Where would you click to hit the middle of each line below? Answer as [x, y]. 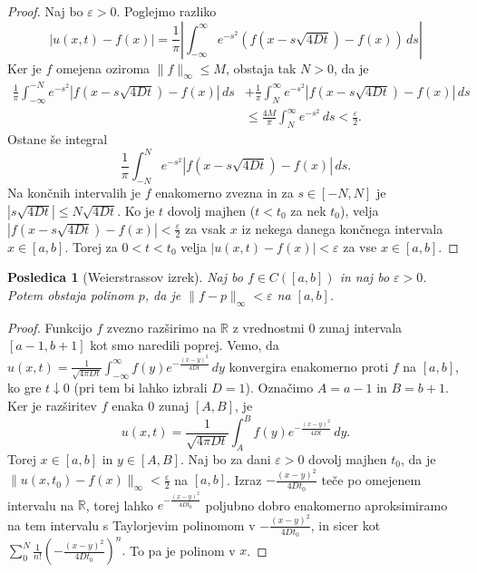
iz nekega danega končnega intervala [342, 228]
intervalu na [41, 505]
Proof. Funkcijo [50, 327]
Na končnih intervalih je [74, 193]
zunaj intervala [361, 327]
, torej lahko [120, 505]
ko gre [24, 388]
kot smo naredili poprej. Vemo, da [185, 345]
